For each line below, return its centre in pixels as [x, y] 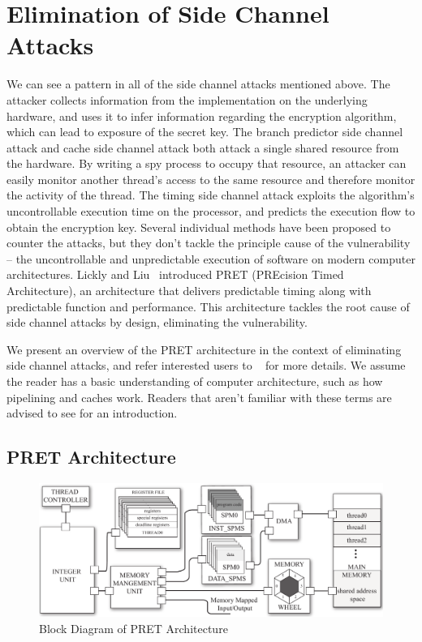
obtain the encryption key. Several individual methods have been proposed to [199, 227]
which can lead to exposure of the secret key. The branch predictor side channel [205, 132]
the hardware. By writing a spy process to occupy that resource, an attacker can [207, 163]
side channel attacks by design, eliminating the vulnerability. [157, 322]
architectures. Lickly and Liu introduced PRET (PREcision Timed [175, 274]
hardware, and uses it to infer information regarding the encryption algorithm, [202, 116]
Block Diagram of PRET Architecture [133, 628]
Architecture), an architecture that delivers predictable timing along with [189, 291]
